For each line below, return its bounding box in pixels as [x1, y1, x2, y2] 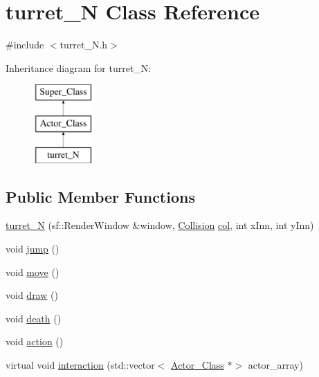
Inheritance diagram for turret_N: [6, 60, 152, 75]
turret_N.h [60, 37, 108, 52]
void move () [6, 264, 60, 279]
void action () [6, 334, 64, 349]
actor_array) [248, 358, 303, 372]
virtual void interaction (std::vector [6, 358, 155, 372]
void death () [6, 311, 62, 325]
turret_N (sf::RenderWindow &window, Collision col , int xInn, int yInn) [6, 218, 314, 232]
